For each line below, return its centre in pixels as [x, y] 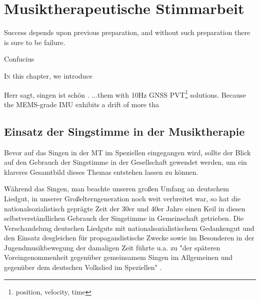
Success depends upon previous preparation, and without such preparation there [127, 32]
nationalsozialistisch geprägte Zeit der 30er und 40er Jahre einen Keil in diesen [125, 208]
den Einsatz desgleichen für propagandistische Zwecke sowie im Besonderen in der [129, 238]
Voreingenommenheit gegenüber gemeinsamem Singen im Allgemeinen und [118, 257]
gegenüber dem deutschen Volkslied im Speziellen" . [83, 267]
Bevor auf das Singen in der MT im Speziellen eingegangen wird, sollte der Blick [127, 152]
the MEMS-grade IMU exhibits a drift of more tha [81, 104]
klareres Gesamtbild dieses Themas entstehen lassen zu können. [101, 172]
